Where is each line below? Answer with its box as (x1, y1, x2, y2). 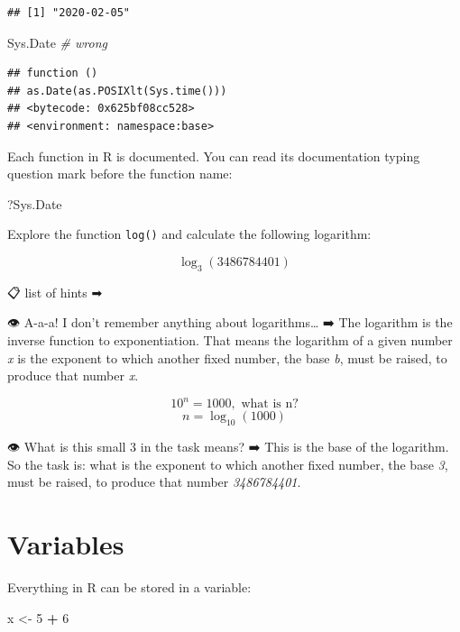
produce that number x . (7, 366, 139, 385)
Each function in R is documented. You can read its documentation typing (7, 146, 420, 165)
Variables (7, 526, 124, 563)
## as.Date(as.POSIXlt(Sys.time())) (7, 84, 227, 97)
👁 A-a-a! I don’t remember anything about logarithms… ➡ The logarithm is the (7, 313, 453, 332)
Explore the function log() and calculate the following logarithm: (7, 224, 372, 243)
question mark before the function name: (7, 164, 233, 183)
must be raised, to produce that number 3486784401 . (7, 472, 301, 491)
